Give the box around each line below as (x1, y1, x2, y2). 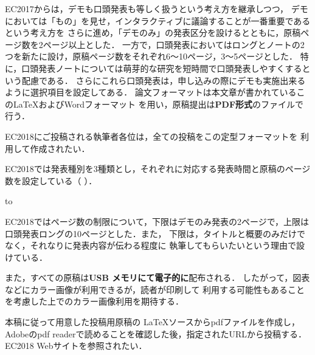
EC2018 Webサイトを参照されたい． (5, 339, 147, 352)
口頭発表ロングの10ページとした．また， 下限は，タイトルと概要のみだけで (5, 227, 306, 240)
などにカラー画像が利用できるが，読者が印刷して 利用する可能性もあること (5, 283, 305, 295)
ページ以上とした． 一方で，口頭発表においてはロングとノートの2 (43, 38, 305, 50)
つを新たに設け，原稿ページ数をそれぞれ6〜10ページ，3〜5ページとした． (5, 50, 298, 63)
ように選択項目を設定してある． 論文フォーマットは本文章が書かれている (5, 86, 297, 98)
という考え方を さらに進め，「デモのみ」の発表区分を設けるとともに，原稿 (5, 26, 301, 39)
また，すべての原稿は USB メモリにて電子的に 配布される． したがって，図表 (5, 271, 310, 284)
